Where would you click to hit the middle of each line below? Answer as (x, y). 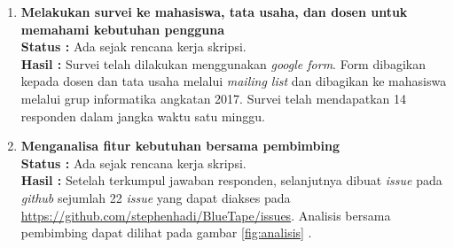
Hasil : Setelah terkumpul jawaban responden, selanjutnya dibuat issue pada (231, 180)
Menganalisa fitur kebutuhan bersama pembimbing (180, 146)
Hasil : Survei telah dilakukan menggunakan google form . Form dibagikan (223, 63)
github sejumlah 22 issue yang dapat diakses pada (156, 197)
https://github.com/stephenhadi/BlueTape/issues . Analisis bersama (206, 215)
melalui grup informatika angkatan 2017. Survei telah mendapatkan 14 (213, 98)
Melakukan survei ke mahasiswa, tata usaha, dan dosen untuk (214, 12)
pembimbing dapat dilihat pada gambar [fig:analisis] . (166, 232)
